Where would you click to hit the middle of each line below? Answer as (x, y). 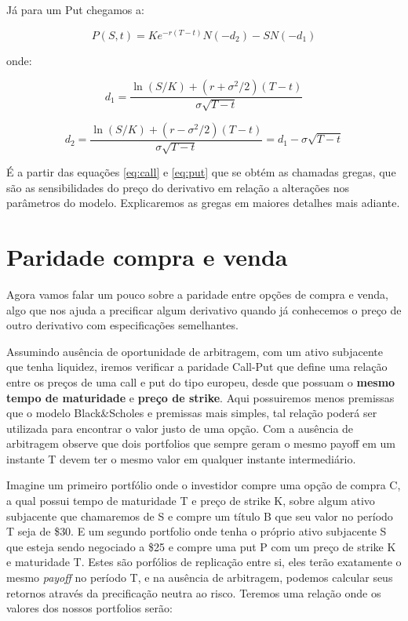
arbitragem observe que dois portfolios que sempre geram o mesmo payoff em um (201, 443)
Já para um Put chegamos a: (75, 9)
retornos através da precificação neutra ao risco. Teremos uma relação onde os (194, 592)
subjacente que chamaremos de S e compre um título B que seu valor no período (200, 516)
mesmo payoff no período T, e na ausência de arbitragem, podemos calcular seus (200, 577)
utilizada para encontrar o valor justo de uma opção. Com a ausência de (180, 428)
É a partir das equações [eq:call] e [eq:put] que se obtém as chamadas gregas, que (201, 172)
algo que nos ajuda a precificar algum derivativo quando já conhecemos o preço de (204, 309)
